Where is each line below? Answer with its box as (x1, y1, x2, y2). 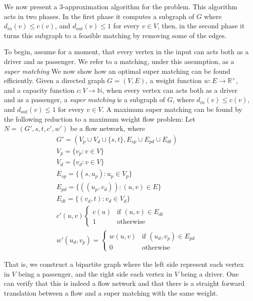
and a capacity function (4, 85, 75, 95)
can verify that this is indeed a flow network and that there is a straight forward (4, 278, 245, 288)
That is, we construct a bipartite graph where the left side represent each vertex (4, 258, 244, 269)
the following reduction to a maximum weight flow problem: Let (4, 113, 195, 124)
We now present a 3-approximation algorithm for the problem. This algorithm (4, 1, 237, 11)
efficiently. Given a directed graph (4, 75, 105, 86)
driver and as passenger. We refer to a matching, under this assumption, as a (4, 56, 234, 66)
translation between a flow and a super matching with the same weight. (4, 287, 218, 298)
